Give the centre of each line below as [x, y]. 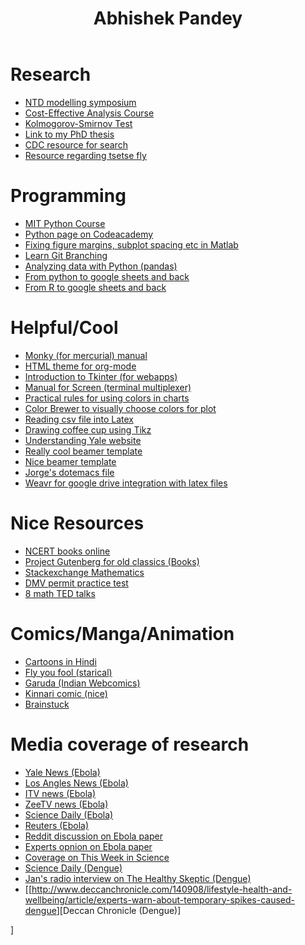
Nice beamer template [70, 461]
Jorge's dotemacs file [69, 472]
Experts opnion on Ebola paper [88, 846]
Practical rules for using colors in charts [107, 398]
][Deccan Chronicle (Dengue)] [119, 910]
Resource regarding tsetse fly [85, 155]
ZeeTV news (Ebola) [66, 804]
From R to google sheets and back [95, 287]
